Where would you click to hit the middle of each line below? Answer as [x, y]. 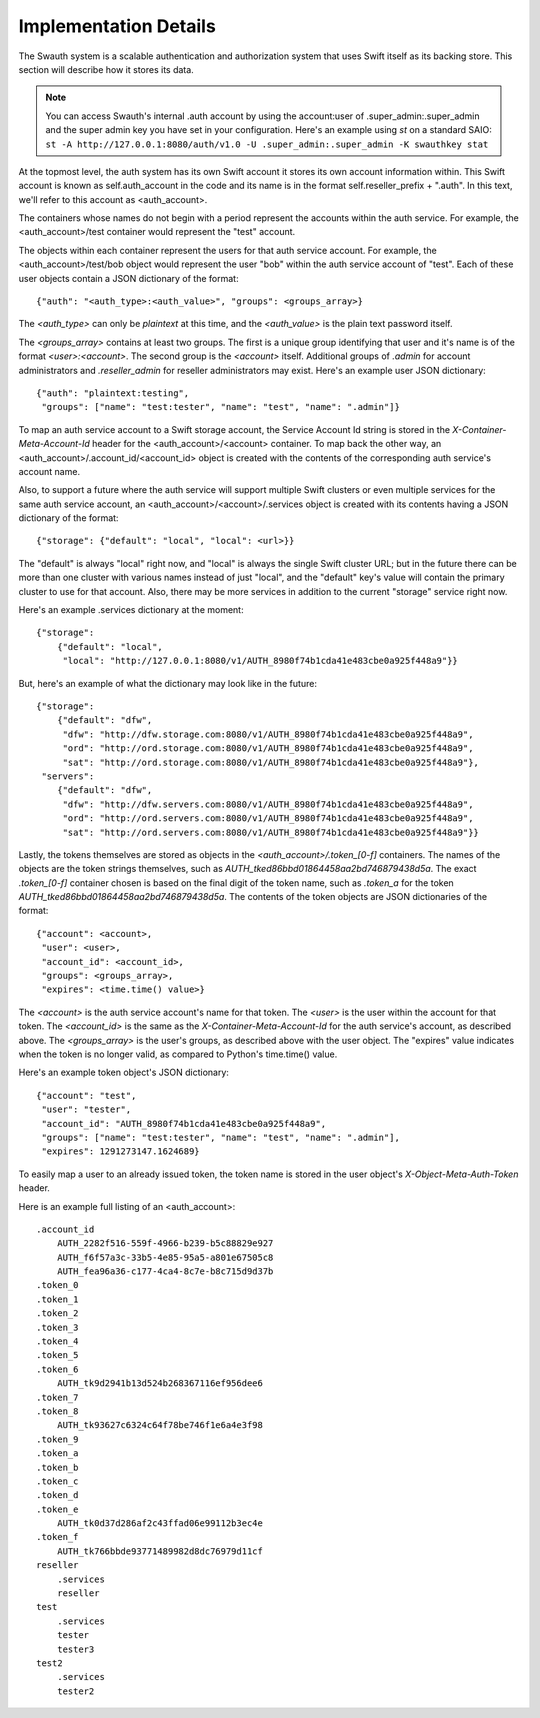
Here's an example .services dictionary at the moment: [131, 610]
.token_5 [57, 1355]
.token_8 [57, 1411]
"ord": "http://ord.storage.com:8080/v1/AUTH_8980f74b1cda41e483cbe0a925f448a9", [268, 748]
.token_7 [57, 1397]
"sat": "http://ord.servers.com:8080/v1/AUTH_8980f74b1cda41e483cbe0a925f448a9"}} [271, 832]
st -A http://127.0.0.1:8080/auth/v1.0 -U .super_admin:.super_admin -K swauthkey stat [267, 144]
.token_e [57, 1509]
